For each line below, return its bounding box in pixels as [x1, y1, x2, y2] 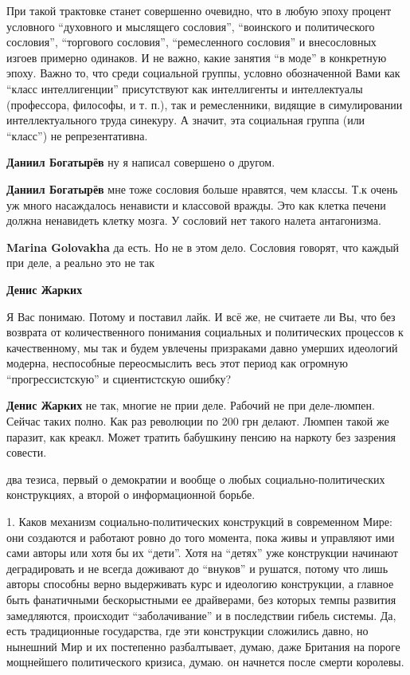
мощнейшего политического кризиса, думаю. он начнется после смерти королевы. [6, 653, 404, 670]
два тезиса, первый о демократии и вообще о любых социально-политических [6, 470, 385, 487]
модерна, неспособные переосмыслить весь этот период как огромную [6, 355, 348, 371]
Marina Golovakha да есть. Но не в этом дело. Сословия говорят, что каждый [6, 238, 400, 255]
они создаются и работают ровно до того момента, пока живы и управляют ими [6, 528, 395, 545]
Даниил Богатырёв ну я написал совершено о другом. [6, 154, 275, 171]
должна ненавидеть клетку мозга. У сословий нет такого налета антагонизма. [6, 212, 381, 229]
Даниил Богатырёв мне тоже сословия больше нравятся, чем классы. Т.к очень [6, 180, 398, 197]
